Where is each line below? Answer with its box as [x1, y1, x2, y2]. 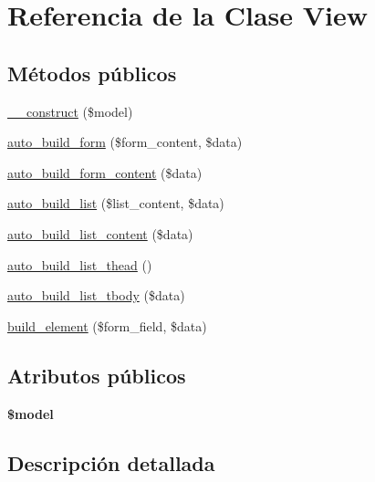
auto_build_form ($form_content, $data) [7, 132, 243, 152]
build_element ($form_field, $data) [7, 316, 207, 335]
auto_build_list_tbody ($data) [7, 286, 185, 305]
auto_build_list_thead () [7, 255, 152, 274]
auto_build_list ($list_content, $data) [7, 194, 224, 213]
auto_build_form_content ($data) [7, 162, 203, 182]
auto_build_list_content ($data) [7, 224, 193, 243]
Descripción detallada [7, 448, 215, 477]
